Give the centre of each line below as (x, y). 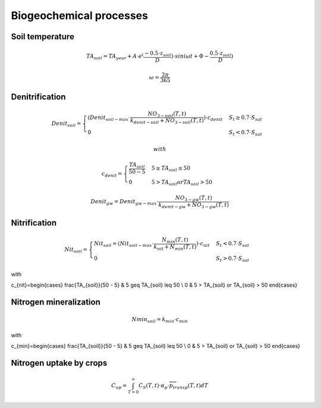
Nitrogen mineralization (56, 302)
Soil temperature (43, 37)
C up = (119, 386)
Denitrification (38, 97)
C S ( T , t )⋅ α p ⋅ (154, 386)
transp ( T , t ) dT (191, 386)
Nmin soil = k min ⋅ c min (160, 320)
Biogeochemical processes (80, 15)
